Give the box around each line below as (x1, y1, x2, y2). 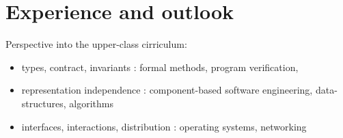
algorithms (69, 96, 113, 110)
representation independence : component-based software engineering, (21, 83, 313, 97)
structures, (21, 96, 66, 110)
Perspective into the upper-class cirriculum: (5, 37, 187, 51)
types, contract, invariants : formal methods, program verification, (21, 59, 299, 74)
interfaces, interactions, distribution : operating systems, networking (21, 119, 307, 133)
